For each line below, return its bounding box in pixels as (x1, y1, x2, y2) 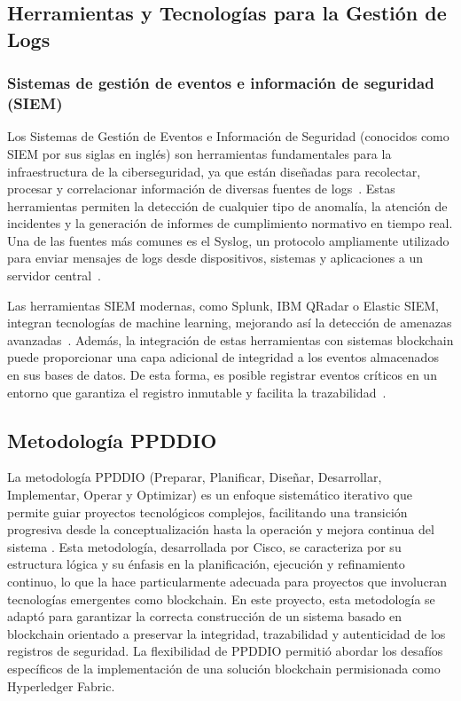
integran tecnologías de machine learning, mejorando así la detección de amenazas (7, 313, 452, 332)
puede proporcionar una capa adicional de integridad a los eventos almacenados (7, 348, 439, 366)
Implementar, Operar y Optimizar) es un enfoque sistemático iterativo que (7, 485, 412, 504)
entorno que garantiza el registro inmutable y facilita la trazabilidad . (7, 382, 387, 401)
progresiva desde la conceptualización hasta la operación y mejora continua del (7, 520, 434, 539)
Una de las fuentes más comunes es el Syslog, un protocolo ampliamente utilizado (7, 231, 449, 249)
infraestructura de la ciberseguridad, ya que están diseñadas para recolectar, (7, 161, 421, 180)
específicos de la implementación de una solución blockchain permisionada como (7, 658, 441, 677)
